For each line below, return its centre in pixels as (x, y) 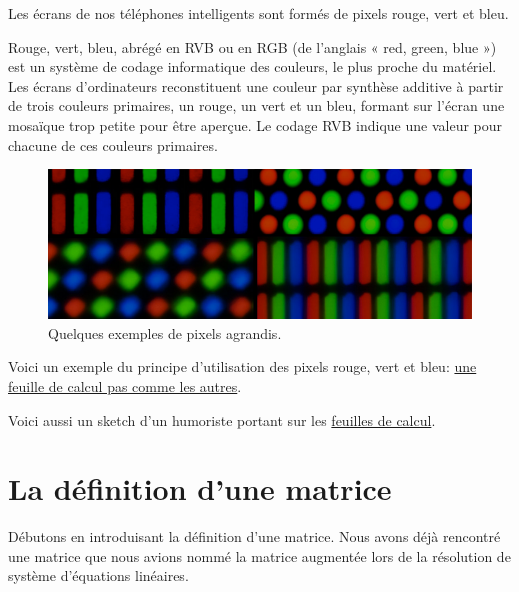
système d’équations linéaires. (98, 575)
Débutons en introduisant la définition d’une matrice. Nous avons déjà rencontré (254, 536)
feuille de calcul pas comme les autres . (125, 385)
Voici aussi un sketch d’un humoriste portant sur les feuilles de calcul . (222, 419)
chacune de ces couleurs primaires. (113, 144)
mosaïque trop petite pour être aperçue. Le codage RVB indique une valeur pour (255, 124)
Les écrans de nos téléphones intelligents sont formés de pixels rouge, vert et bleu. (258, 13)
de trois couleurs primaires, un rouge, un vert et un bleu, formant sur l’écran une (256, 105)
